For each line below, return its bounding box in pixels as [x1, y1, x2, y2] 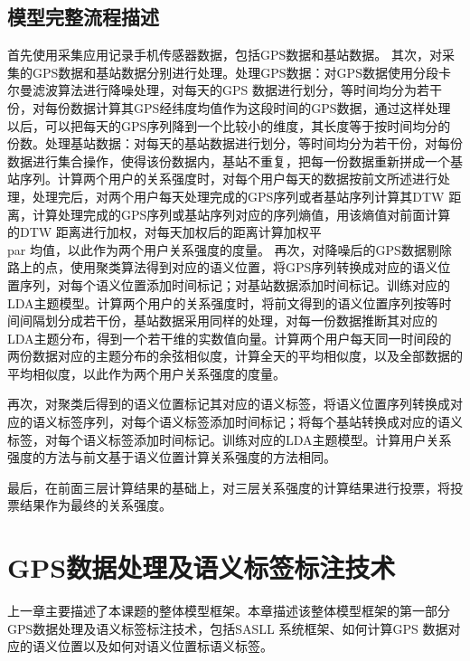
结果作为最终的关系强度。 [19, 496, 172, 515]
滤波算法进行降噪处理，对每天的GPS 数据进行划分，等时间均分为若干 [32, 80, 442, 99]
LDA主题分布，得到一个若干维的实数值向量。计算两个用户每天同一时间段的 [7, 328, 452, 347]
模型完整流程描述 [7, 3, 159, 31]
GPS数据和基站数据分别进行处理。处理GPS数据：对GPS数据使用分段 [32, 62, 438, 81]
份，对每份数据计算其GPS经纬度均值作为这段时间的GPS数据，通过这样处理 [7, 98, 451, 117]
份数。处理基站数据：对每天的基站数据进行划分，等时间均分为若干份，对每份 [7, 134, 463, 153]
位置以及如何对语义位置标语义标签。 [57, 637, 273, 656]
